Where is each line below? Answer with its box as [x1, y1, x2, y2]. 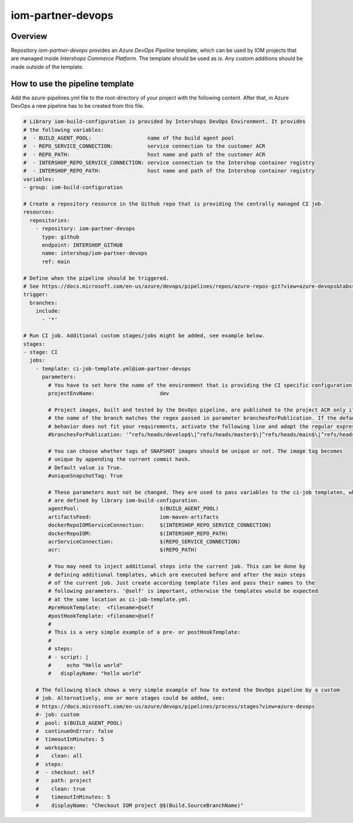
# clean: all [35, 752, 82, 759]
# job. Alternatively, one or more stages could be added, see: [35, 695, 225, 702]
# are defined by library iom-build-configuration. [48, 497, 201, 504]
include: [35, 308, 61, 314]
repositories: [29, 217, 71, 224]
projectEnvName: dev [48, 390, 169, 397]
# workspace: [35, 744, 76, 751]
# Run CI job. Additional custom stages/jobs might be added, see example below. [23, 333, 266, 339]
